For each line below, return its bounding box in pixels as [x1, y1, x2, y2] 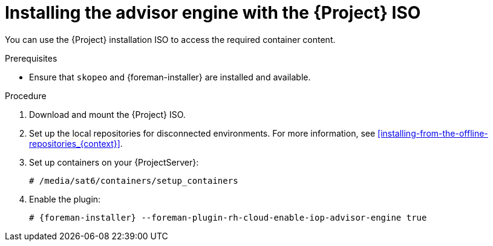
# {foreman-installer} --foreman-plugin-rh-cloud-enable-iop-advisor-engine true [29, 212, 427, 222]
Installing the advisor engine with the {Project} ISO [5, 2, 421, 23]
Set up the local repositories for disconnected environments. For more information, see [29, 128, 376, 138]
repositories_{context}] [29, 138, 120, 149]
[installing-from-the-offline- [377, 128, 488, 138]
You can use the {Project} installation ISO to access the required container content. [5, 34, 336, 45]
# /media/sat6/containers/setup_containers [29, 175, 238, 186]
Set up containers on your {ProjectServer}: [29, 157, 199, 167]
